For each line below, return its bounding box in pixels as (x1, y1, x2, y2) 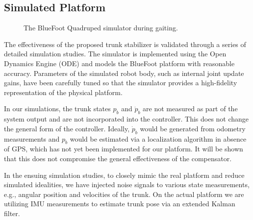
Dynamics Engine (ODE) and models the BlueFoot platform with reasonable (4, 58, 235, 68)
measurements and (4, 133, 60, 144)
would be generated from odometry (140, 123, 246, 133)
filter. (4, 208, 20, 218)
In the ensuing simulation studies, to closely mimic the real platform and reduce (4, 170, 245, 180)
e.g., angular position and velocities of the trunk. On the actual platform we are (4, 189, 244, 199)
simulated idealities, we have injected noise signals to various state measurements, (4, 179, 250, 190)
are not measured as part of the (143, 103, 238, 114)
